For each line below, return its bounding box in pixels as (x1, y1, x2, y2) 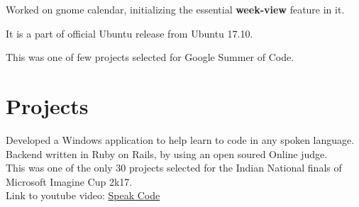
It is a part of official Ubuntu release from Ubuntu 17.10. (6, 26, 253, 40)
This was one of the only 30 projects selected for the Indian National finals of (6, 160, 342, 175)
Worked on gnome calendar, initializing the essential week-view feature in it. (6, 2, 345, 16)
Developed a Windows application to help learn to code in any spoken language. (6, 132, 355, 147)
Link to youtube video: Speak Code (6, 188, 160, 203)
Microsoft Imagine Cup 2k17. (6, 174, 133, 189)
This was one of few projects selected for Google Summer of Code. (6, 50, 294, 65)
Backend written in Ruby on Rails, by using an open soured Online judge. (6, 146, 328, 161)
